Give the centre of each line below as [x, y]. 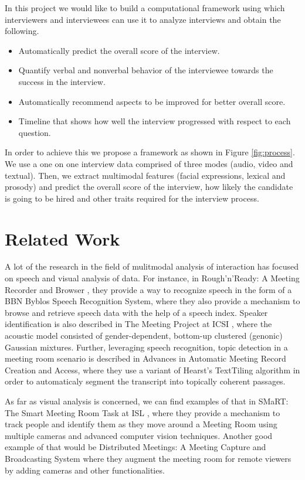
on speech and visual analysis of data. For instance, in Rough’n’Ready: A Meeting [152, 278]
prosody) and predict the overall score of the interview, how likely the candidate [149, 187]
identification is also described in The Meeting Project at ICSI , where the [138, 324]
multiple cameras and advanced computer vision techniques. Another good [139, 435]
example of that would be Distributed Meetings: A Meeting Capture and [135, 447]
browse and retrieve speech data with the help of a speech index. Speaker [136, 312]
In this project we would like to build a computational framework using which [145, 8]
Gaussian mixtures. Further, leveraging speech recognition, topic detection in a [146, 347]
